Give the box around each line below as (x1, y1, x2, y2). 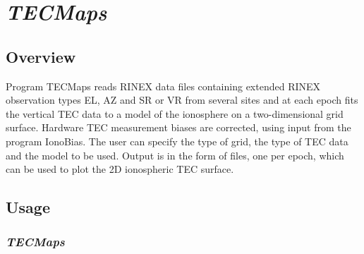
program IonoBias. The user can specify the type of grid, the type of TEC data (6, 133, 348, 148)
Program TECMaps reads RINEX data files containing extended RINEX (6, 78, 321, 93)
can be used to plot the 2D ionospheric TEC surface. (6, 162, 234, 176)
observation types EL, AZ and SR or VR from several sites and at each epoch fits (6, 92, 358, 107)
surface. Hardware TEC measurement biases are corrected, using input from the (6, 120, 351, 135)
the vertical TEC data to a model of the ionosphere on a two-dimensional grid (6, 106, 344, 121)
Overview (6, 45, 76, 67)
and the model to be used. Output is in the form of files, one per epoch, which (6, 147, 344, 162)
